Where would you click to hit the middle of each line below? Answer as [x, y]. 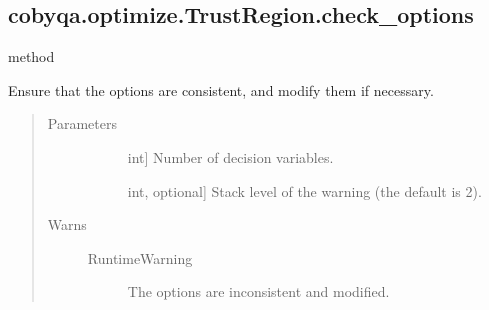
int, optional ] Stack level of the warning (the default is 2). [304, 190]
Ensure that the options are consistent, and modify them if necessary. [221, 89]
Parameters [82, 123]
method [31, 56]
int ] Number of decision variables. [230, 156]
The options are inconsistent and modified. [258, 291]
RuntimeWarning [140, 257]
